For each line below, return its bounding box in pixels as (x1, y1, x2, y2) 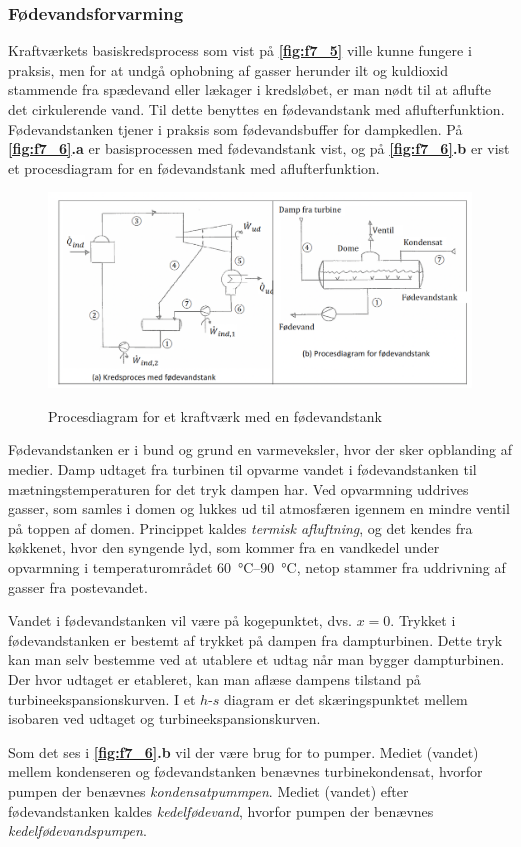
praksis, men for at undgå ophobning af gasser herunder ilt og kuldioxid (8, 59, 449, 80)
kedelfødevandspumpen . (8, 820, 147, 841)
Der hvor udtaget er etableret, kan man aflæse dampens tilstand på (8, 668, 421, 689)
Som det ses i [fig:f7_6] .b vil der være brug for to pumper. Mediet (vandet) (8, 741, 479, 762)
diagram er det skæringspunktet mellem (224, 688, 468, 709)
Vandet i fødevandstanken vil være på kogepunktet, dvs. (8, 610, 353, 631)
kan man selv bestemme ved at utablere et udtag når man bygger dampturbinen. (8, 649, 505, 670)
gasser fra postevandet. (8, 576, 148, 597)
